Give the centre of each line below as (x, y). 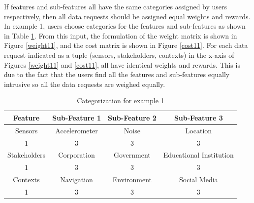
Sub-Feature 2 (132, 117)
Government (132, 155)
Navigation (77, 180)
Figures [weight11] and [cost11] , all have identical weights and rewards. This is (122, 64)
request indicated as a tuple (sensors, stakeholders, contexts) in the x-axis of (119, 55)
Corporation (77, 155)
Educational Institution (198, 155)
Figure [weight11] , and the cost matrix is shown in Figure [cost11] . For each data (126, 45)
